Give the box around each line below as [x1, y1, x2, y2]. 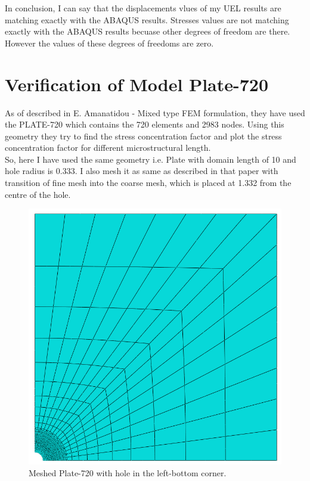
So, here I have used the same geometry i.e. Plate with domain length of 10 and [5, 153, 296, 165]
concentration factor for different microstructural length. [5, 141, 211, 154]
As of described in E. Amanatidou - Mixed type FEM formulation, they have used [5, 106, 305, 119]
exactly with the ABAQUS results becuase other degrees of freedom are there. [5, 25, 290, 38]
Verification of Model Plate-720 [5, 72, 269, 96]
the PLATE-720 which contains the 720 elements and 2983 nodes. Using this [5, 118, 284, 131]
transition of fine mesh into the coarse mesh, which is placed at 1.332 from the [5, 176, 292, 189]
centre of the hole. [5, 188, 71, 200]
